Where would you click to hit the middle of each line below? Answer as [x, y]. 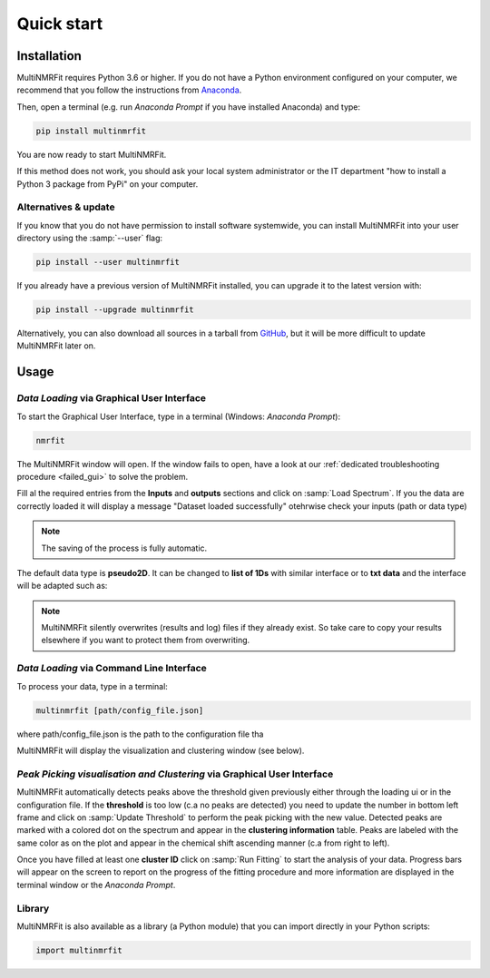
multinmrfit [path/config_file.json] [120, 710]
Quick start [60, 24]
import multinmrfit [79, 950]
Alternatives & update [66, 207]
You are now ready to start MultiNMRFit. [92, 154]
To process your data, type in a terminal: [92, 686]
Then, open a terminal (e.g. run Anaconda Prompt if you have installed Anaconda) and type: [189, 107]
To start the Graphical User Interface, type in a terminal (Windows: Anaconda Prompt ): [178, 416]
